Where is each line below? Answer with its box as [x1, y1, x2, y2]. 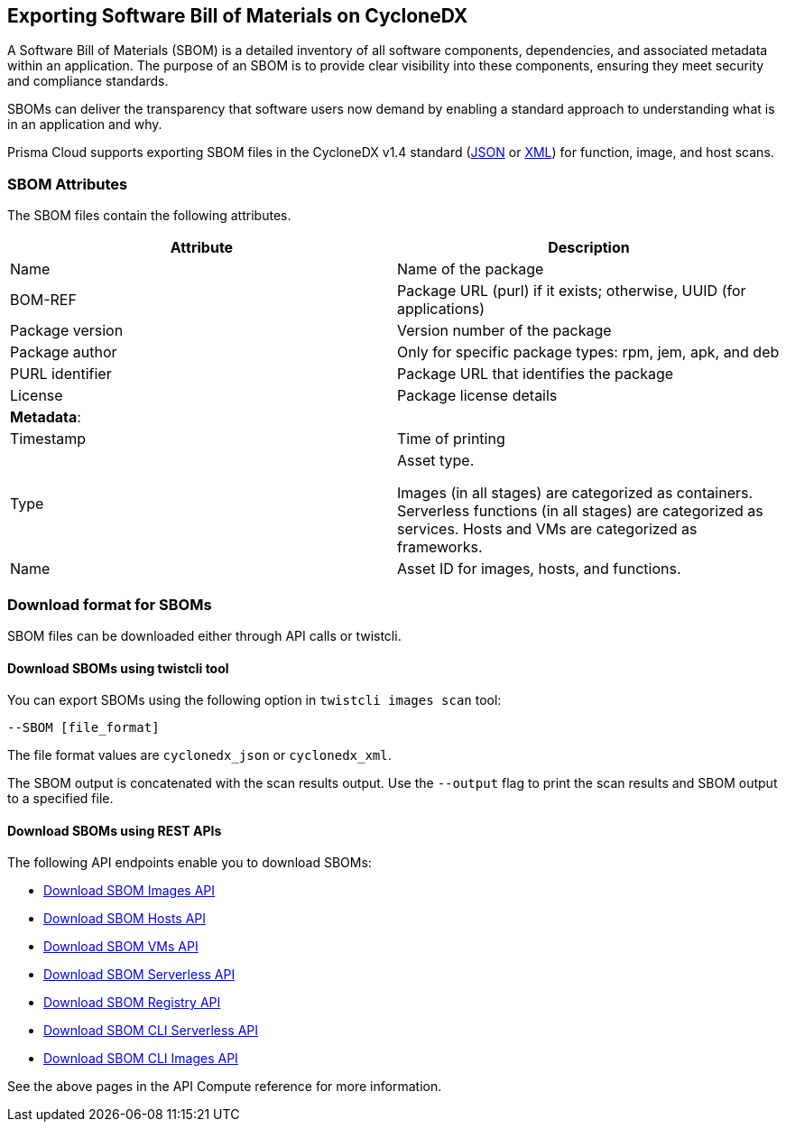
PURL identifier [10, 365, 112, 384]
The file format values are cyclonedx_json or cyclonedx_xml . [7, 747, 392, 763]
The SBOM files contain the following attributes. [7, 208, 291, 224]
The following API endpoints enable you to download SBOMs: [7, 855, 372, 871]
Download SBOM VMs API [43, 939, 199, 955]
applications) [397, 300, 485, 319]
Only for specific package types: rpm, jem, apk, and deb [397, 343, 780, 362]
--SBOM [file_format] [7, 720, 160, 736]
